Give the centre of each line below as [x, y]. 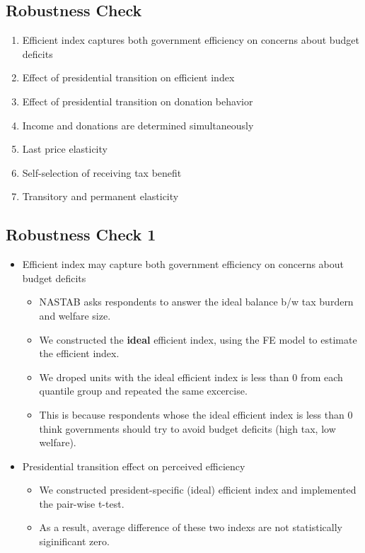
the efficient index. [79, 353]
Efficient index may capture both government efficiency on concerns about [183, 264]
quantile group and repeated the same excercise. [143, 391]
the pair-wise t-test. [82, 503]
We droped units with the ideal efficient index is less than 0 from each [191, 377]
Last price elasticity [65, 149]
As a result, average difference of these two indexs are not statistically [191, 527]
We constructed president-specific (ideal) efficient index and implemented [198, 490]
